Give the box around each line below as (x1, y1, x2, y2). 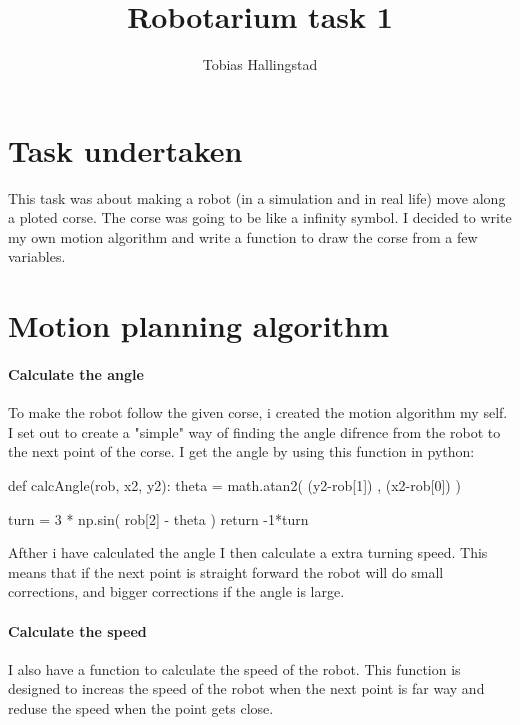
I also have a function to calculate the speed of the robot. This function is (8, 658, 461, 679)
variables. (8, 246, 66, 267)
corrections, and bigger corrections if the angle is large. (8, 581, 345, 602)
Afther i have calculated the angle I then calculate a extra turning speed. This (8, 542, 488, 563)
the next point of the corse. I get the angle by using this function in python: (8, 441, 475, 462)
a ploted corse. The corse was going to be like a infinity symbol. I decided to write (8, 207, 512, 228)
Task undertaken (8, 129, 243, 170)
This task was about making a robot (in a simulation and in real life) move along (8, 187, 506, 208)
